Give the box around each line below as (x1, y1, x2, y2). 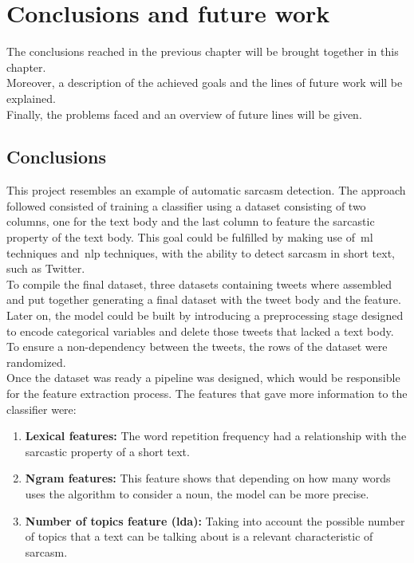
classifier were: (6, 400, 77, 417)
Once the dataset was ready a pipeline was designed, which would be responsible (6, 369, 400, 386)
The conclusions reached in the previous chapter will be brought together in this (6, 43, 399, 60)
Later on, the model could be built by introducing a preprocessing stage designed (6, 307, 404, 324)
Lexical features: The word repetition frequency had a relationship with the (25, 427, 407, 444)
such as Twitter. (6, 260, 85, 277)
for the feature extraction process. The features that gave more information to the (6, 385, 408, 402)
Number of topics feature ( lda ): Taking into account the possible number (25, 512, 405, 529)
